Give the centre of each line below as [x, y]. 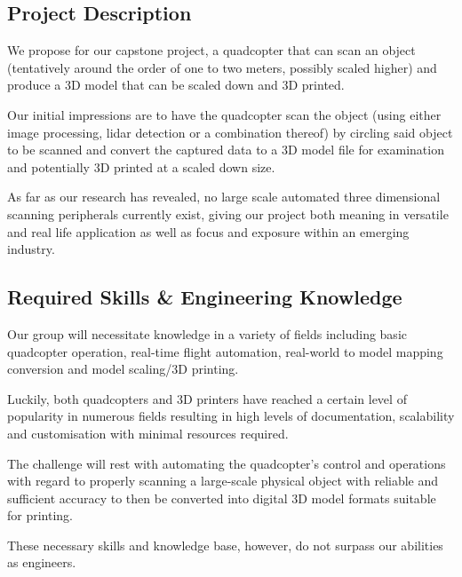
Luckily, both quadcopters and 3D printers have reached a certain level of [207, 398]
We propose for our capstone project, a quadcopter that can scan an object [211, 50]
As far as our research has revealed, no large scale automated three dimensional [224, 197]
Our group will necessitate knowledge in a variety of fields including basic [207, 333]
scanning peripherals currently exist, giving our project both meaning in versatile [228, 213]
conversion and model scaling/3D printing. [123, 369]
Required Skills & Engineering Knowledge [205, 297]
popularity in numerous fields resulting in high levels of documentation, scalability [231, 416]
